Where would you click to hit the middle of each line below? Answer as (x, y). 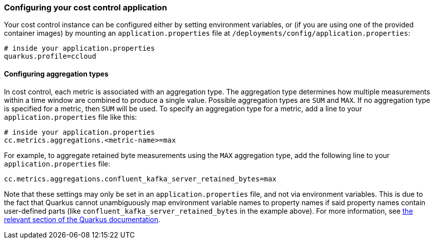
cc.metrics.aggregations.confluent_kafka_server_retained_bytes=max (140, 179)
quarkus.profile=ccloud (50, 56)
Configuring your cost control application (86, 7)
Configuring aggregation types (56, 74)
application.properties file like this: (71, 117)
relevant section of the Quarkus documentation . (82, 219)
